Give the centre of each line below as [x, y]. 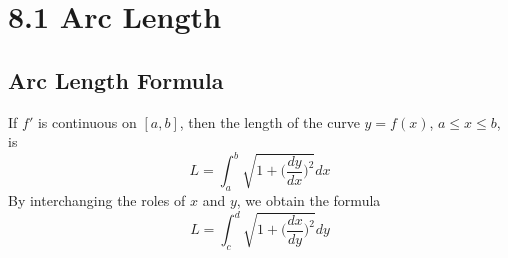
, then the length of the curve [269, 121]
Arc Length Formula [116, 79]
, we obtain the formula [308, 200]
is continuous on [87, 121]
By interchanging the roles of [97, 200]
